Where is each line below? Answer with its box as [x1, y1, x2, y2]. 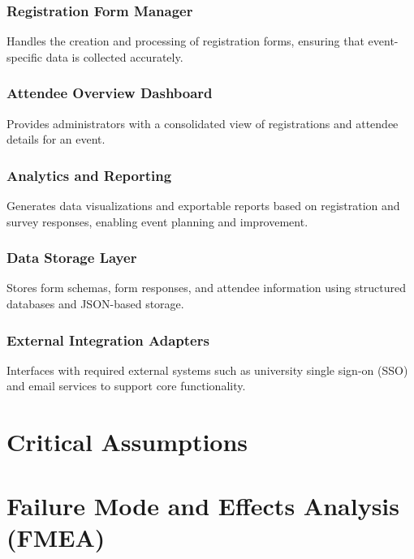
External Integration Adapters [6, 329, 209, 350]
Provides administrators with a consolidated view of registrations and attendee [6, 114, 399, 131]
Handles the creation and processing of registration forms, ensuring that [6, 32, 364, 49]
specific [6, 48, 43, 65]
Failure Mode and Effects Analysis [6, 488, 399, 522]
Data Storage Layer [6, 247, 137, 268]
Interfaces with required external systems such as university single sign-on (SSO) [6, 361, 408, 378]
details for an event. [6, 131, 106, 148]
